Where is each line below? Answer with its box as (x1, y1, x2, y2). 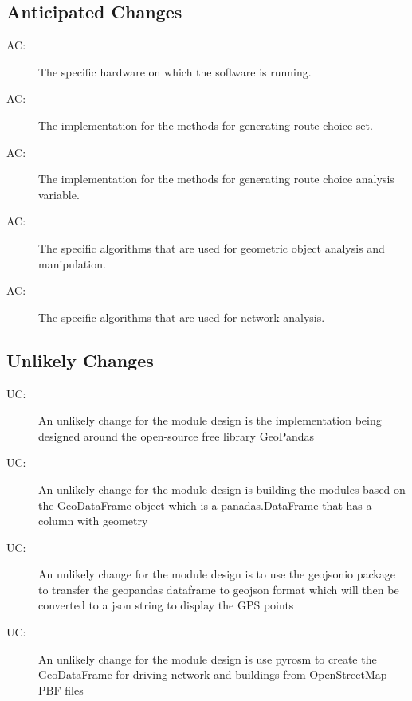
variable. (38, 186, 80, 202)
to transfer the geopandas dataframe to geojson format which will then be (38, 581, 399, 597)
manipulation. (38, 255, 106, 272)
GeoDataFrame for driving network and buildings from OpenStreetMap (38, 666, 387, 683)
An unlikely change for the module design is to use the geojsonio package (38, 566, 395, 582)
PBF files (38, 681, 84, 698)
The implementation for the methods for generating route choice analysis (38, 170, 394, 187)
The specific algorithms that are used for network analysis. (38, 308, 325, 325)
